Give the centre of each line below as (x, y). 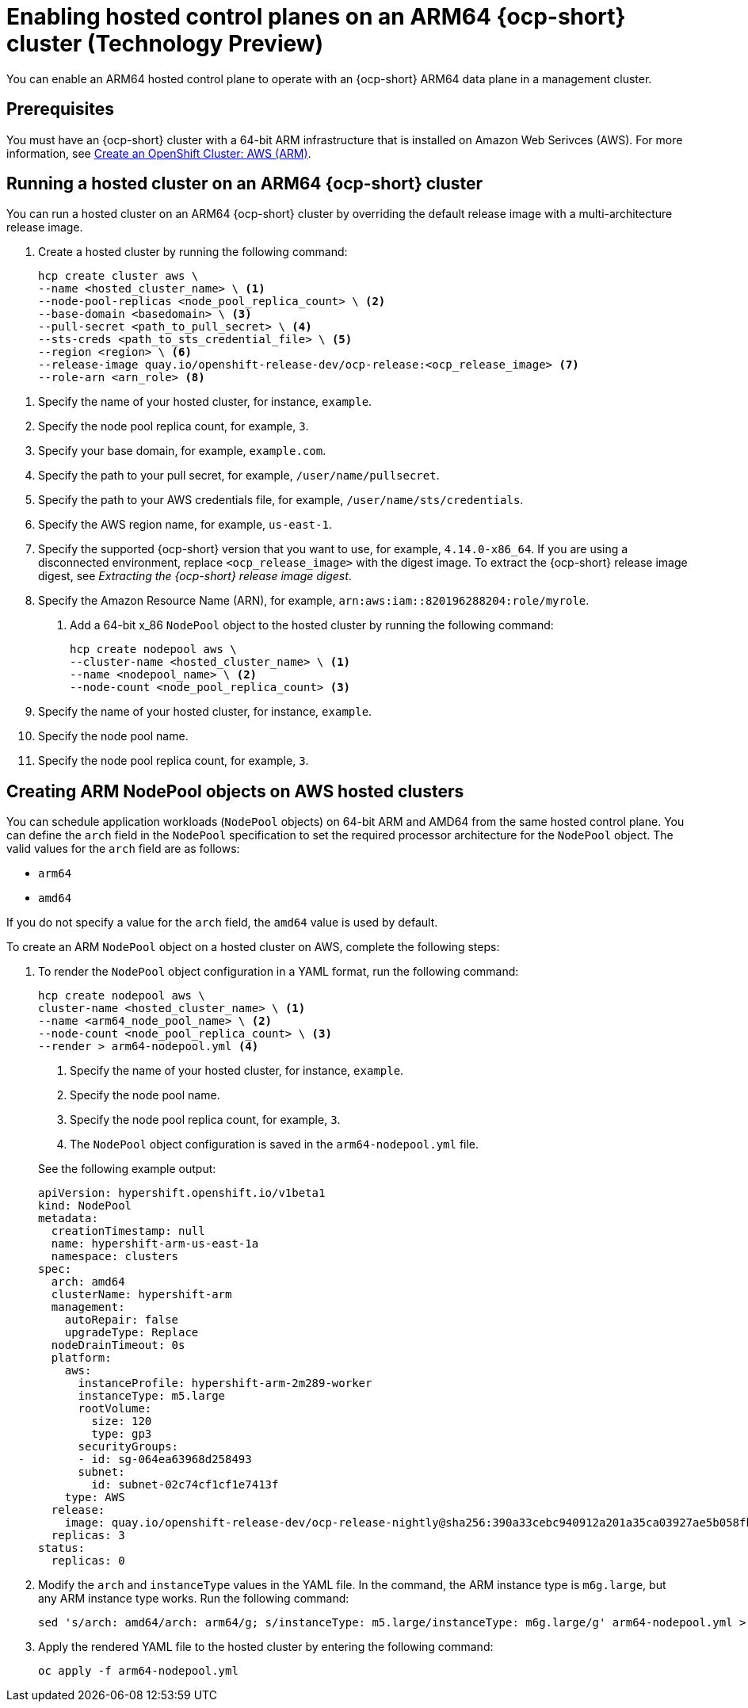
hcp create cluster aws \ (118, 276)
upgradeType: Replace (132, 1333)
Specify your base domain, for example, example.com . (182, 451)
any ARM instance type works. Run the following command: (194, 1599)
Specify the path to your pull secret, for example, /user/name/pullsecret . (239, 476)
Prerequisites (60, 109)
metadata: (68, 1219)
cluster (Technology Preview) (165, 44)
